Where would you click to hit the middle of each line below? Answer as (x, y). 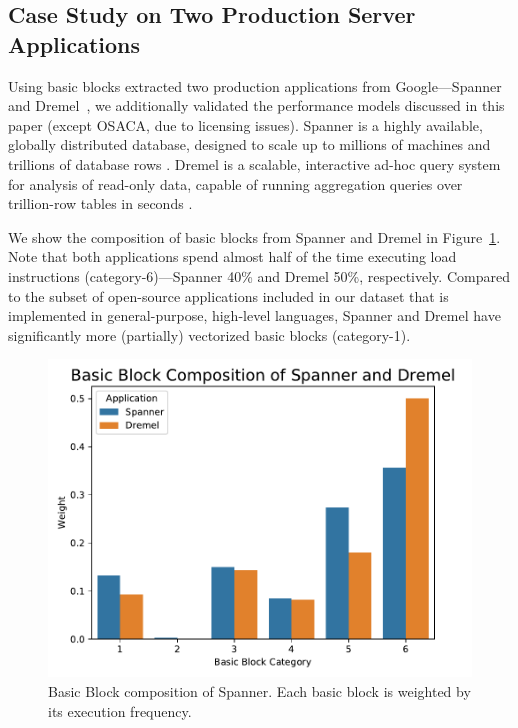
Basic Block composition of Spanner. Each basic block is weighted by (259, 690)
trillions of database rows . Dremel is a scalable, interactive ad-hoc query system (254, 163)
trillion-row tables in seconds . (100, 203)
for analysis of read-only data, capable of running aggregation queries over (235, 183)
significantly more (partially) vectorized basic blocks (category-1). (209, 334)
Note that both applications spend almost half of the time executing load (232, 256)
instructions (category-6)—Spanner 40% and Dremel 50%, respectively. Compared (259, 275)
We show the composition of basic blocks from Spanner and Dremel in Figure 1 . (254, 236)
